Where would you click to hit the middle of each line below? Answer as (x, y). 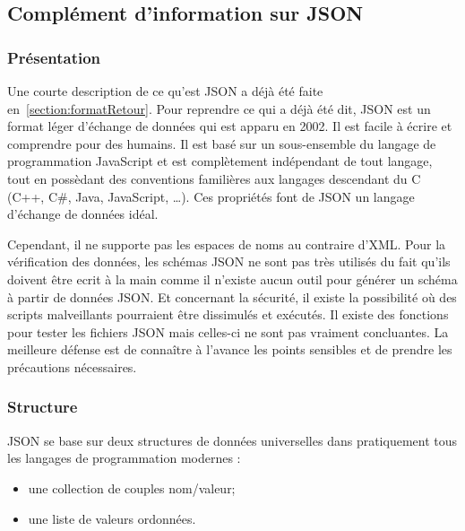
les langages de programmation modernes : (124, 458)
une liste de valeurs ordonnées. (112, 518)
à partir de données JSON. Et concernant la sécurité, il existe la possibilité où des (232, 296)
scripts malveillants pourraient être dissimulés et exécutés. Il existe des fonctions (228, 314)
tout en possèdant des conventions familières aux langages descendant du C (214, 178)
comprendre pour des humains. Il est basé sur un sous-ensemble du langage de (222, 143)
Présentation (54, 57)
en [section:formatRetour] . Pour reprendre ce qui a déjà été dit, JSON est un (219, 108)
